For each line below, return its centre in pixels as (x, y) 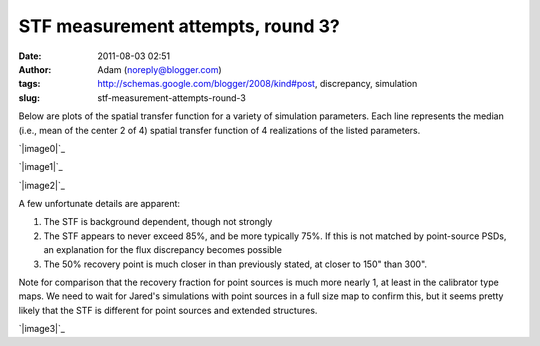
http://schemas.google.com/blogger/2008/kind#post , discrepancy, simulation (257, 84)
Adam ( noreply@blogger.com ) (159, 69)
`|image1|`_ (41, 167)
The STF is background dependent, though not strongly (158, 222)
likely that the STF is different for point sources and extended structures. (168, 310)
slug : (29, 97)
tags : (29, 84)
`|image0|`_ (41, 148)
